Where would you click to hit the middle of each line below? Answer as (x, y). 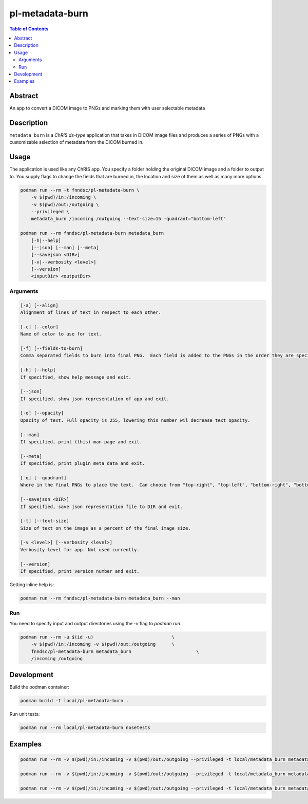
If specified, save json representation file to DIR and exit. (102, 507)
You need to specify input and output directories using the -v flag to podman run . (95, 623)
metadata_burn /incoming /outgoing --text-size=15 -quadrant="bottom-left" (129, 219)
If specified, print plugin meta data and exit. (83, 463)
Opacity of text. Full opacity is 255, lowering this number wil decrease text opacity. (136, 420)
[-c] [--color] (39, 327)
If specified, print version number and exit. (80, 571)
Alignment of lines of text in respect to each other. (91, 312)
